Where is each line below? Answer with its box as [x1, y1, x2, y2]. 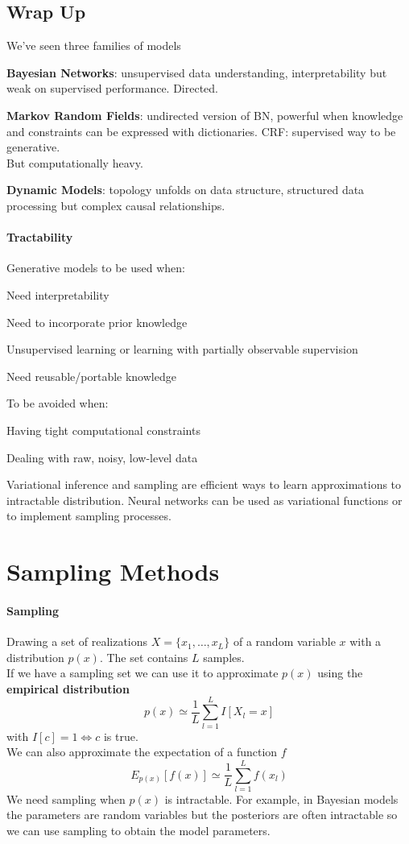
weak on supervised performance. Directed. [6, 80, 219, 97]
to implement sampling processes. [6, 507, 171, 524]
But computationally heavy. [6, 154, 143, 171]
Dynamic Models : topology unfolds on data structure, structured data [6, 181, 365, 198]
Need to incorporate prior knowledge [6, 313, 188, 330]
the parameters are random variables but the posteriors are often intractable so [6, 806, 398, 823]
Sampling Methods [6, 555, 220, 588]
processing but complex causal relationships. [6, 197, 225, 213]
